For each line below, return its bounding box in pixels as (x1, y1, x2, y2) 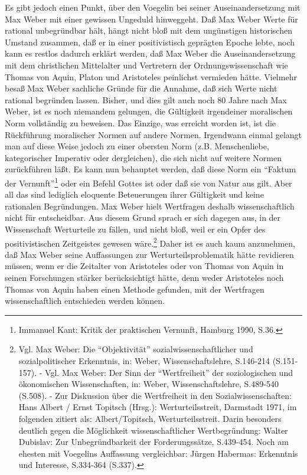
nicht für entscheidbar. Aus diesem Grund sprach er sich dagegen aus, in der (5, 211, 281, 224)
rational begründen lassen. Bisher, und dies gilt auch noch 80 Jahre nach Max (5, 93, 287, 106)
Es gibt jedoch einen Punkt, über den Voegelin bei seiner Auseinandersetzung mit (5, 1, 301, 13)
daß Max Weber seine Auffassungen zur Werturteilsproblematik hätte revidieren (5, 248, 294, 260)
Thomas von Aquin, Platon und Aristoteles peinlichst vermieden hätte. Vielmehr (5, 70, 297, 83)
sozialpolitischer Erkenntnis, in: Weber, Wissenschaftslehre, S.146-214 (18, 354, 270, 366)
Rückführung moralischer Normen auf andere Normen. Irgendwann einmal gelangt (5, 128, 302, 140)
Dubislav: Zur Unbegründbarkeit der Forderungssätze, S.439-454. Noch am (18, 435, 289, 448)
